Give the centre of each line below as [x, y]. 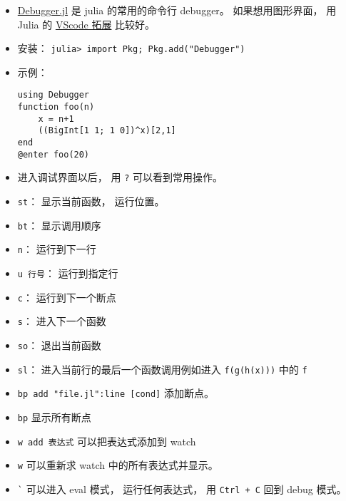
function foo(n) [56, 107]
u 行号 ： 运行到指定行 [68, 273]
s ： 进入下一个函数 [62, 321]
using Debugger [54, 95]
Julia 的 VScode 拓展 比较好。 [86, 24]
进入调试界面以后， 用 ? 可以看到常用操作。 [120, 177]
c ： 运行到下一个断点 [67, 297]
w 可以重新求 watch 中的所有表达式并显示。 [118, 465]
